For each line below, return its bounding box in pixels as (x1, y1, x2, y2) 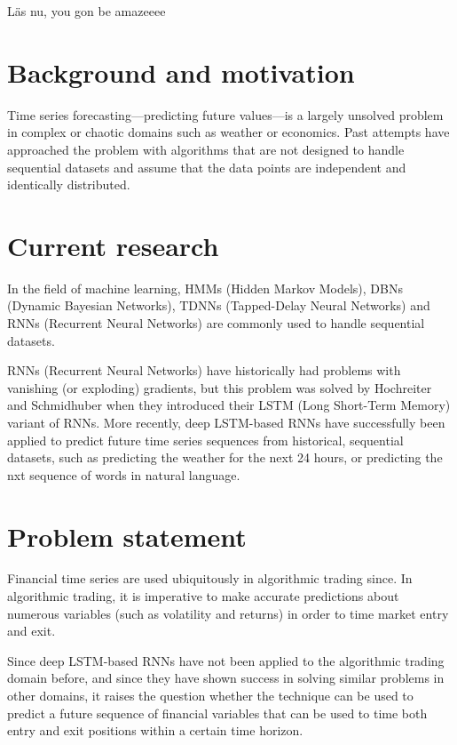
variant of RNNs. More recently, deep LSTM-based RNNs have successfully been (7, 413, 445, 431)
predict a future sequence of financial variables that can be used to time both (7, 703, 428, 722)
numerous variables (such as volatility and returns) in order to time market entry (7, 604, 449, 622)
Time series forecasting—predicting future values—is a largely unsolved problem (7, 105, 444, 124)
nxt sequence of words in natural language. (7, 465, 240, 484)
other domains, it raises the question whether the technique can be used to (7, 686, 414, 705)
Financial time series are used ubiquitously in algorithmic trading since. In (7, 569, 413, 588)
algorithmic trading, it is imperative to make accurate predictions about (7, 587, 399, 605)
